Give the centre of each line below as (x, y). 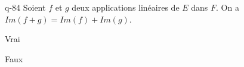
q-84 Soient (25, 7)
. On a (228, 7)
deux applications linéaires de (126, 7)
